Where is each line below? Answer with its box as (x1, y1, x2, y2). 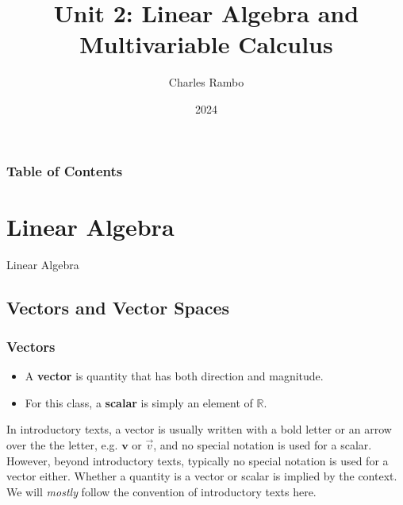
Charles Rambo (168, 74, 244, 91)
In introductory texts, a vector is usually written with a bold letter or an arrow (6, 421, 392, 438)
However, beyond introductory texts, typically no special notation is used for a (6, 452, 389, 468)
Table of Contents (6, 160, 123, 180)
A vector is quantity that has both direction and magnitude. (25, 368, 324, 384)
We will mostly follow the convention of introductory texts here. (6, 483, 317, 499)
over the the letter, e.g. (6, 436, 118, 453)
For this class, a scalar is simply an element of (25, 394, 253, 411)
